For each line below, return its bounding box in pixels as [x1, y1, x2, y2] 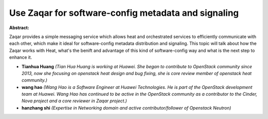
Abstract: [9, 25, 29, 31]
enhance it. [9, 54, 32, 60]
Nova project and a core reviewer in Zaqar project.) [21, 98, 128, 104]
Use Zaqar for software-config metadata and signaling [9, 7, 239, 18]
